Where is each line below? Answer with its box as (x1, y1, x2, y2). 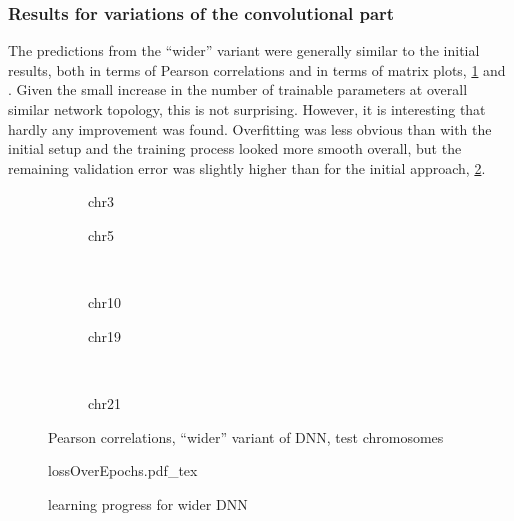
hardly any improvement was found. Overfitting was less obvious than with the (8, 118, 492, 139)
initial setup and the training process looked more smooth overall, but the (8, 138, 462, 159)
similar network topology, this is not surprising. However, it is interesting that (8, 99, 486, 119)
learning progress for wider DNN (48, 493, 248, 514)
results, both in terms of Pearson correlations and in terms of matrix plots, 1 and (8, 59, 506, 80)
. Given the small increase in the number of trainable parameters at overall (8, 79, 468, 100)
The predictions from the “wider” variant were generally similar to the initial (8, 40, 480, 61)
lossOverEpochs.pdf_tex (48, 460, 198, 481)
